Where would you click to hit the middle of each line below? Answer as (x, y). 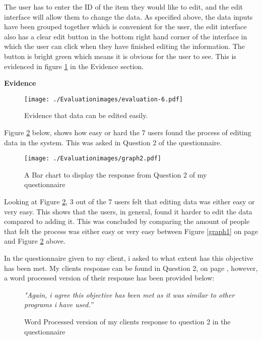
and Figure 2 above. (35, 241)
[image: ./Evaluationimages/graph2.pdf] (93, 159)
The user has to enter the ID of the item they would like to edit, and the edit (124, 7)
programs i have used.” (59, 304)
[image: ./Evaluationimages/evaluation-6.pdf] (104, 99)
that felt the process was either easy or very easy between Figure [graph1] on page (131, 231)
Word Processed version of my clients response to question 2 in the (127, 321)
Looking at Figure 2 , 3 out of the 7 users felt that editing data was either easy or (129, 202)
